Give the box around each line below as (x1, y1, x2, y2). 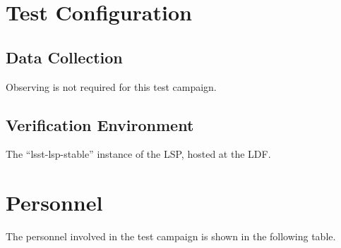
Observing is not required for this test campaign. (6, 79, 217, 94)
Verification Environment (6, 113, 194, 135)
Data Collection (6, 46, 123, 68)
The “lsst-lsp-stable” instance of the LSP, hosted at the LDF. (6, 147, 271, 161)
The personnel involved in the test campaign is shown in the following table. (6, 229, 336, 244)
